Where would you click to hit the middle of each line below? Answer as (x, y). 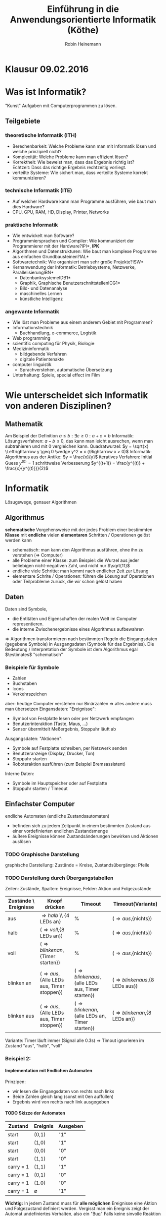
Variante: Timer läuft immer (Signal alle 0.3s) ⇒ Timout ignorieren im (75, 1040)
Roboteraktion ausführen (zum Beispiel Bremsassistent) (69, 764)
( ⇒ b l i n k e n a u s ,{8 (133, 980)
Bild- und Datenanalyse (43, 288)
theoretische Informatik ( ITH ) (41, 135)
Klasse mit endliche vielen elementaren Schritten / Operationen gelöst (78, 535)
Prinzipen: (16, 1082)
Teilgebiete (23, 121)
